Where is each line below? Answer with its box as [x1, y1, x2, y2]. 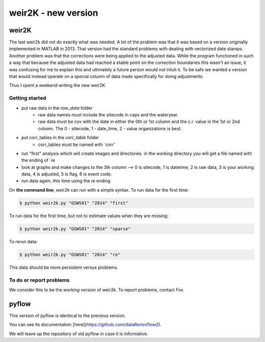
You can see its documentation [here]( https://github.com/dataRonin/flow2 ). [9, 322, 161, 328]
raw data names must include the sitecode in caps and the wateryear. [38, 112, 179, 117]
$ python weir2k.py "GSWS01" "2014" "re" [19, 252, 121, 257]
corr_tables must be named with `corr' [38, 142, 115, 147]
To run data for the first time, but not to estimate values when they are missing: [9, 213, 169, 219]
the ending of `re [21, 157, 55, 163]
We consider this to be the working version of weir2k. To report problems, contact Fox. [9, 286, 185, 292]
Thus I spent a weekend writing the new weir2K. [9, 83, 106, 88]
